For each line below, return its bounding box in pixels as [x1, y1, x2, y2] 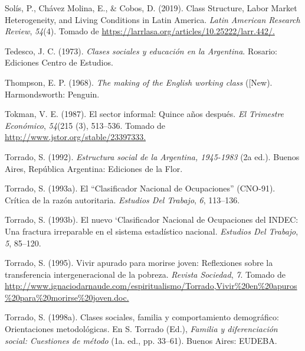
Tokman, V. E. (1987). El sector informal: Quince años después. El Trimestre [5, 108, 284, 120]
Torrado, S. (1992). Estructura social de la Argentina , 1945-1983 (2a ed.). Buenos [5, 150, 300, 162]
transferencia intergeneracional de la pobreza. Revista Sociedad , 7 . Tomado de [5, 268, 286, 280]
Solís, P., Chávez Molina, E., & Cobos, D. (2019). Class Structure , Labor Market [5, 2, 297, 14]
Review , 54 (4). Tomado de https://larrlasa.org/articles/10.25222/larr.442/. [5, 25, 275, 37]
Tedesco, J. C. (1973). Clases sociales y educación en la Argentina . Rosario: [5, 44, 277, 57]
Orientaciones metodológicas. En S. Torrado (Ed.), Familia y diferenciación [5, 323, 278, 335]
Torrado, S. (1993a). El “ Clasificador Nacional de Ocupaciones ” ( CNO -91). [5, 182, 276, 194]
